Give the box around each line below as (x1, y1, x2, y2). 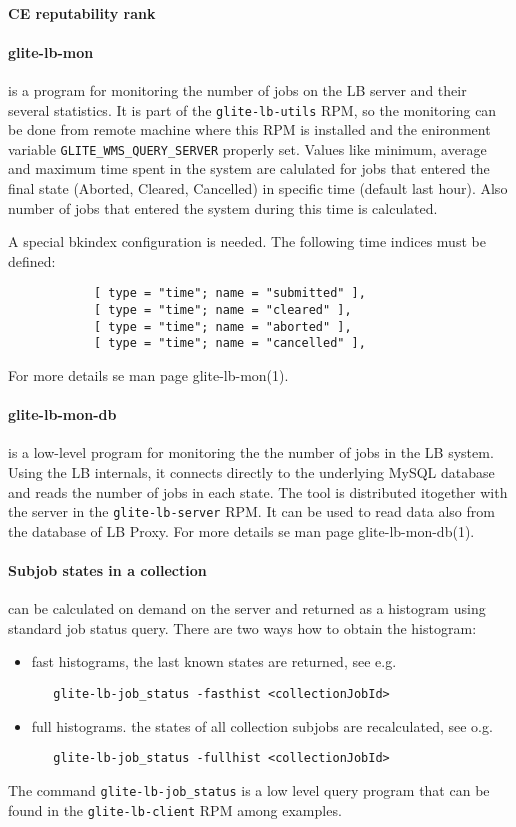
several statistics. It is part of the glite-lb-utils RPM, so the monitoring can (8, 99, 497, 120)
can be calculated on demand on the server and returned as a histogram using (8, 598, 486, 619)
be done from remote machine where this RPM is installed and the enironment (8, 119, 491, 140)
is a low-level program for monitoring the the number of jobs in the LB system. (8, 442, 494, 463)
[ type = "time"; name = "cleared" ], (93, 303, 352, 318)
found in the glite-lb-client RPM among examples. (8, 799, 342, 820)
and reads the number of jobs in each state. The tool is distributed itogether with (8, 481, 508, 502)
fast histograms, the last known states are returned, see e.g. (31, 651, 397, 672)
